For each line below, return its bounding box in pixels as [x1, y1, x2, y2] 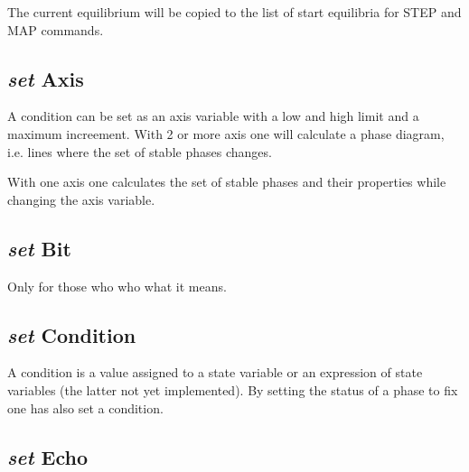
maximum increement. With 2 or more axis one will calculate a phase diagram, [7, 124, 445, 143]
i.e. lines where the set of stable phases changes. [7, 142, 272, 161]
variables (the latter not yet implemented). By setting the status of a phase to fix [7, 380, 458, 399]
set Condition [7, 320, 136, 348]
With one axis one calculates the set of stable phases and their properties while [7, 172, 446, 191]
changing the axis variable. [7, 190, 155, 208]
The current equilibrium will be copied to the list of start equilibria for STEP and [7, 3, 462, 21]
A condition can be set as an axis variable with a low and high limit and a [7, 106, 419, 125]
